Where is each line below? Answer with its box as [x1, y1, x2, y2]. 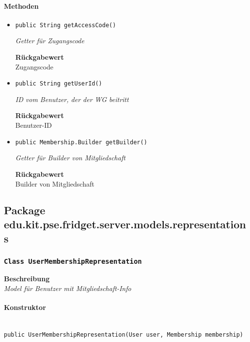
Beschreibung [4, 274, 50, 284]
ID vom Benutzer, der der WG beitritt [15, 94, 129, 104]
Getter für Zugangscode [15, 35, 84, 46]
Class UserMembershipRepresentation [4, 257, 142, 265]
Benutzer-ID [15, 120, 52, 130]
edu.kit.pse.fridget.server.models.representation [4, 216, 246, 231]
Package [4, 202, 46, 217]
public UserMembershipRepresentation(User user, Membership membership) [4, 331, 243, 339]
